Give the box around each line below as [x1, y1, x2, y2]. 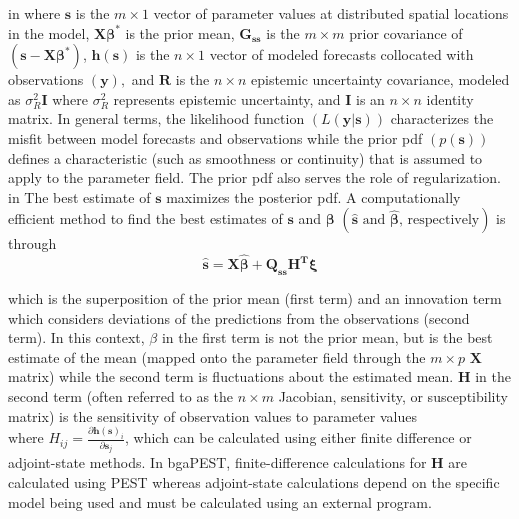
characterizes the [390, 108, 494, 129]
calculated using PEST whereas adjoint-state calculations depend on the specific [8, 471, 500, 492]
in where [8, 3, 61, 23]
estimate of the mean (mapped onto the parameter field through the [8, 346, 426, 367]
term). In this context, [8, 327, 145, 348]
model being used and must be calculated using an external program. [8, 491, 432, 512]
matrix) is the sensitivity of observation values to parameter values [8, 405, 417, 426]
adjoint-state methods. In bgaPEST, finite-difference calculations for [8, 452, 427, 473]
